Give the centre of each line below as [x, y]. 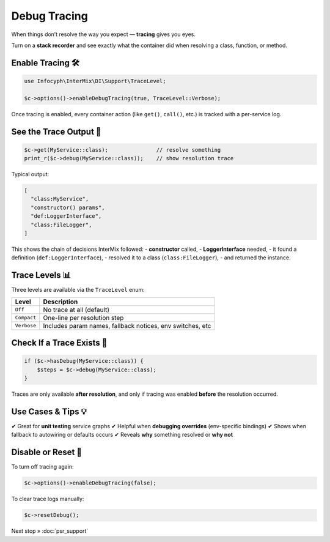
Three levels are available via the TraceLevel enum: [78, 290]
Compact [26, 318]
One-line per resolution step [83, 317]
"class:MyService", [60, 199]
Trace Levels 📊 [41, 275]
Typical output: [30, 174]
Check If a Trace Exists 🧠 [59, 343]
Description [61, 302]
